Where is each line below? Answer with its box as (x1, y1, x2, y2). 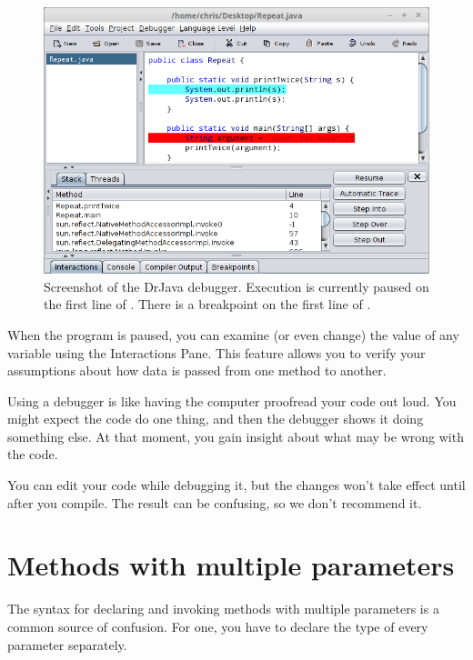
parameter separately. (7, 635, 127, 654)
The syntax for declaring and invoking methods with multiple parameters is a (7, 599, 439, 618)
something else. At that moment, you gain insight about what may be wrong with (7, 426, 464, 445)
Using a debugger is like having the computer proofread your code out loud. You (7, 391, 457, 410)
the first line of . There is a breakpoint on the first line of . (44, 295, 371, 314)
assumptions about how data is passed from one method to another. (7, 361, 387, 380)
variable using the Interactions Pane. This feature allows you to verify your (7, 343, 426, 362)
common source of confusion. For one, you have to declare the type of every (7, 616, 428, 635)
